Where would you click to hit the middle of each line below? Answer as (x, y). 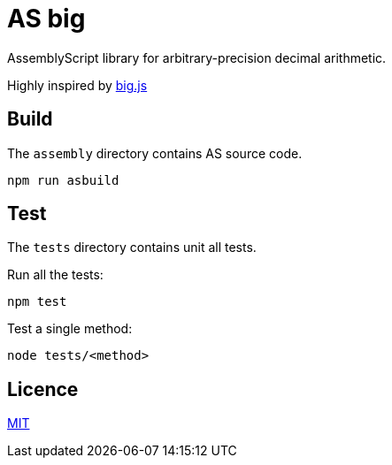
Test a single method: (70, 329)
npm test (37, 302)
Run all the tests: (55, 275)
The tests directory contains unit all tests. (132, 248)
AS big (46, 19)
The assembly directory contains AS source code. (155, 153)
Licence (43, 389)
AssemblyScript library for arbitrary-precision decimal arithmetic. (197, 57)
